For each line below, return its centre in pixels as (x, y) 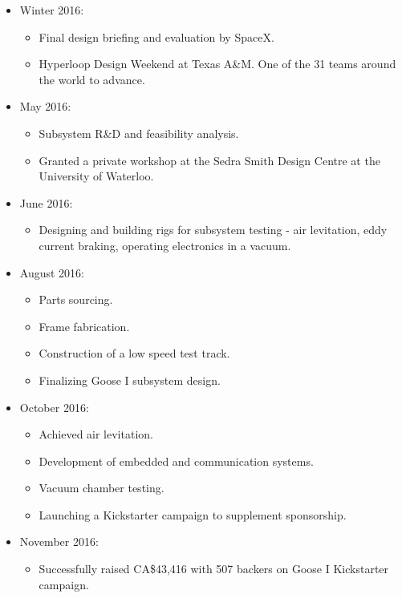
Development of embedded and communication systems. (176, 461)
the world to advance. (92, 79)
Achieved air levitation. (96, 434)
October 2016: (54, 407)
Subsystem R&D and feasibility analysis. (139, 133)
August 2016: (52, 272)
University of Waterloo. (96, 176)
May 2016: (45, 106)
